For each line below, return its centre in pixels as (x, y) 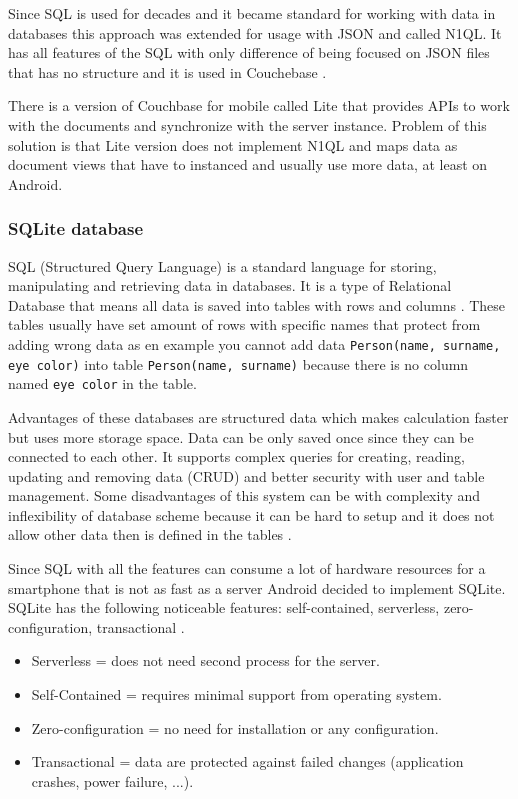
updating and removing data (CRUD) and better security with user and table (246, 475)
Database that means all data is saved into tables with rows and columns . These (257, 304)
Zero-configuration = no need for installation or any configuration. (235, 727)
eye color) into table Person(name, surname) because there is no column (238, 363)
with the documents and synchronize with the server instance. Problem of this (247, 124)
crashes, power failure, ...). (112, 780)
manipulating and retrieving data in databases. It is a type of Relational (230, 285)
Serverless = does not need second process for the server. (205, 660)
